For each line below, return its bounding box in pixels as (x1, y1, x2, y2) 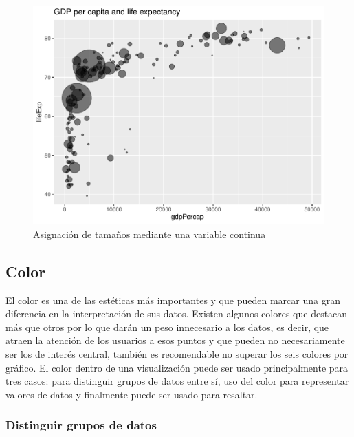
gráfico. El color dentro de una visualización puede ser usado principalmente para (5, 360, 349, 374)
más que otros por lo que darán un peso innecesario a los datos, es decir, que (5, 319, 329, 334)
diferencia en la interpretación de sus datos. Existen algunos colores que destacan (5, 306, 348, 321)
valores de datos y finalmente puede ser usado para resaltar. (5, 387, 258, 401)
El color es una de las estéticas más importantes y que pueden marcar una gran (5, 292, 340, 307)
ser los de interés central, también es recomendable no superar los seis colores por (5, 347, 349, 361)
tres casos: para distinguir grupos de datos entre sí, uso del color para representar (5, 374, 349, 388)
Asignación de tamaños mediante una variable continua (33, 226, 266, 241)
